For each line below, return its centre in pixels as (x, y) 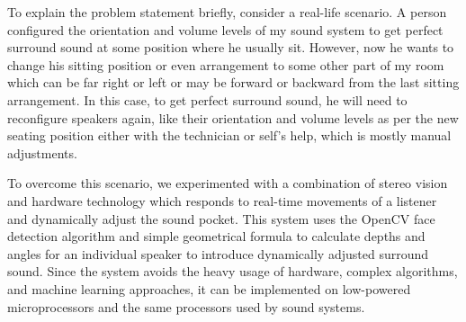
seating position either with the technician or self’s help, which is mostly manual (229, 135)
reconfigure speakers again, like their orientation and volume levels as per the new (233, 117)
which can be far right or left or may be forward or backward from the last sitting (233, 82)
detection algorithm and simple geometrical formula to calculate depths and (216, 236)
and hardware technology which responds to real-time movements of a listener (222, 200)
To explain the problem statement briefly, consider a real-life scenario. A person (227, 12)
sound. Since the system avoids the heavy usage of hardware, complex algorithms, (233, 271)
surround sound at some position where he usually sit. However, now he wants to (231, 47)
